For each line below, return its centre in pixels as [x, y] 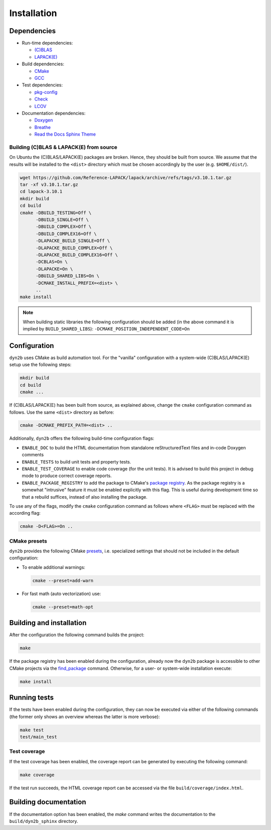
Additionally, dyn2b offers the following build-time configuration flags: [82, 438]
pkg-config [46, 92]
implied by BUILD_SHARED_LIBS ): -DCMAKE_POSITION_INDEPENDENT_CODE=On [106, 329]
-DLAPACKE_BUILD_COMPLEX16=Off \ [77, 255]
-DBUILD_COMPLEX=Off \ [64, 227]
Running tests [32, 698]
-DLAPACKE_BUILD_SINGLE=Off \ [73, 241]
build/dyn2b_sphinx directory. [44, 821]
